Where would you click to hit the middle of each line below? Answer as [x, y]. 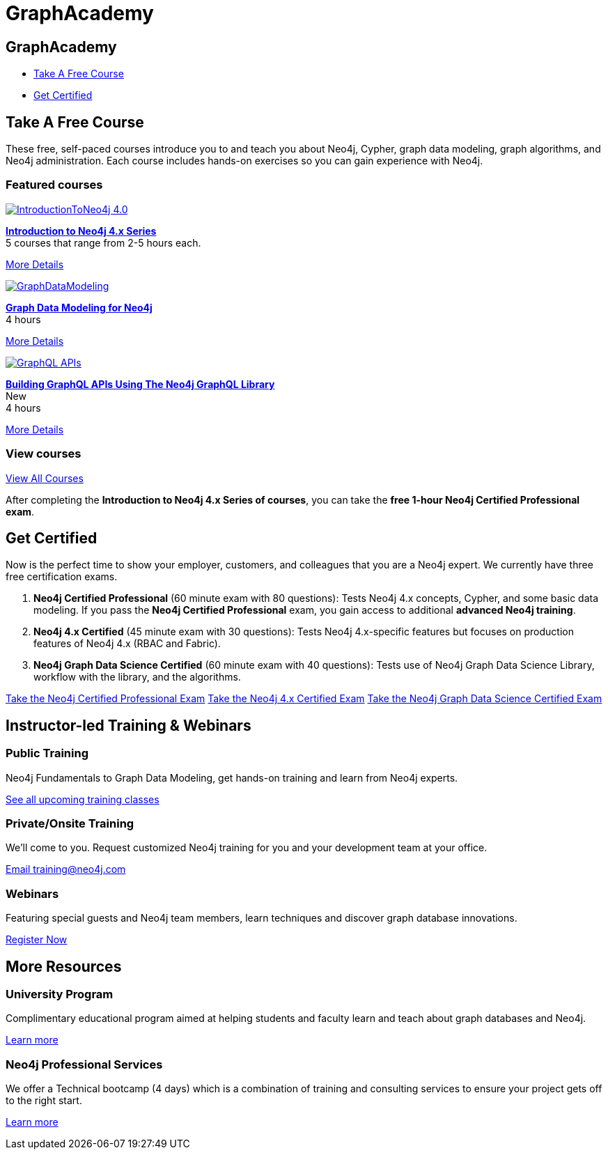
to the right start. [44, 1101]
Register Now [37, 940]
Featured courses [54, 185]
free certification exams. [62, 577]
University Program [60, 994]
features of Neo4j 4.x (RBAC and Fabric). [127, 644]
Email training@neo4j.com [66, 869]
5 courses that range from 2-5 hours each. [103, 242]
